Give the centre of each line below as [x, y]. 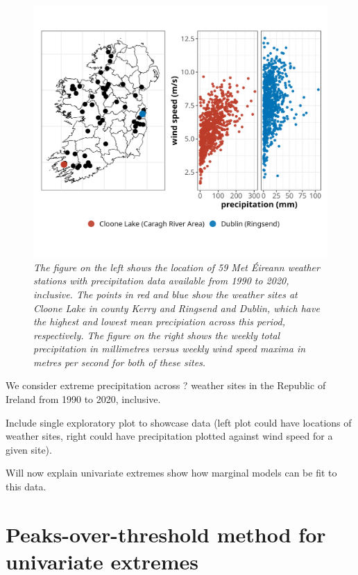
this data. [26, 487]
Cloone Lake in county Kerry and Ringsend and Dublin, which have [177, 308]
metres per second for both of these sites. [120, 362]
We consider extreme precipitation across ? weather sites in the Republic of [166, 385]
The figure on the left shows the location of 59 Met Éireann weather [177, 267]
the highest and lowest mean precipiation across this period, [160, 321]
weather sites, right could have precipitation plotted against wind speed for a [169, 436]
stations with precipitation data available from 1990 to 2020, [161, 281]
